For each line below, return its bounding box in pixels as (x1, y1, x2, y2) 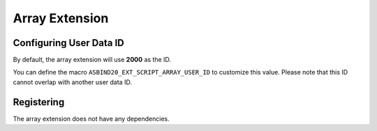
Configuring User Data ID (13, 37, 125, 49)
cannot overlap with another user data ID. (13, 77, 133, 86)
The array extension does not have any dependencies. (13, 114, 170, 123)
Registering (13, 96, 65, 108)
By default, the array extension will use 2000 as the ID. (13, 56, 171, 64)
